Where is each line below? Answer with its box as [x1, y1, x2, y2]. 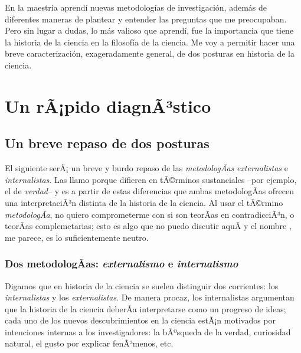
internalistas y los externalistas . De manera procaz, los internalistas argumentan [5, 291, 295, 303]
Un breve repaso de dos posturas [5, 134, 210, 152]
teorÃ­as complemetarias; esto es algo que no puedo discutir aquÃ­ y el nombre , [5, 220, 292, 232]
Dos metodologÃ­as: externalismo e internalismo [5, 256, 238, 271]
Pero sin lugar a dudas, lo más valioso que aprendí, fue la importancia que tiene [5, 24, 294, 37]
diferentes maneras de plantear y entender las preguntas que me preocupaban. [5, 12, 287, 25]
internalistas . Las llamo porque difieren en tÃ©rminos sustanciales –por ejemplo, [5, 173, 297, 185]
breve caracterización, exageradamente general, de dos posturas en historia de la [5, 47, 295, 60]
